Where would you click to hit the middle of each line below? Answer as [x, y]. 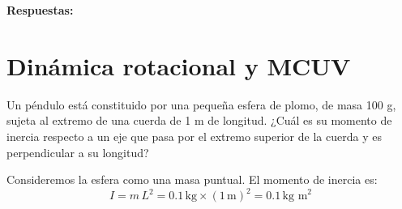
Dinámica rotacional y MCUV [179, 65]
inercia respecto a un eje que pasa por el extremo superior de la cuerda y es [194, 136]
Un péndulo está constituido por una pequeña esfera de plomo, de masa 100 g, [201, 104]
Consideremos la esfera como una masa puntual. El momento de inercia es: [192, 179]
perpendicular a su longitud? [78, 152]
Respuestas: [40, 10]
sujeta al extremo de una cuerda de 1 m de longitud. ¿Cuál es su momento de [199, 120]
